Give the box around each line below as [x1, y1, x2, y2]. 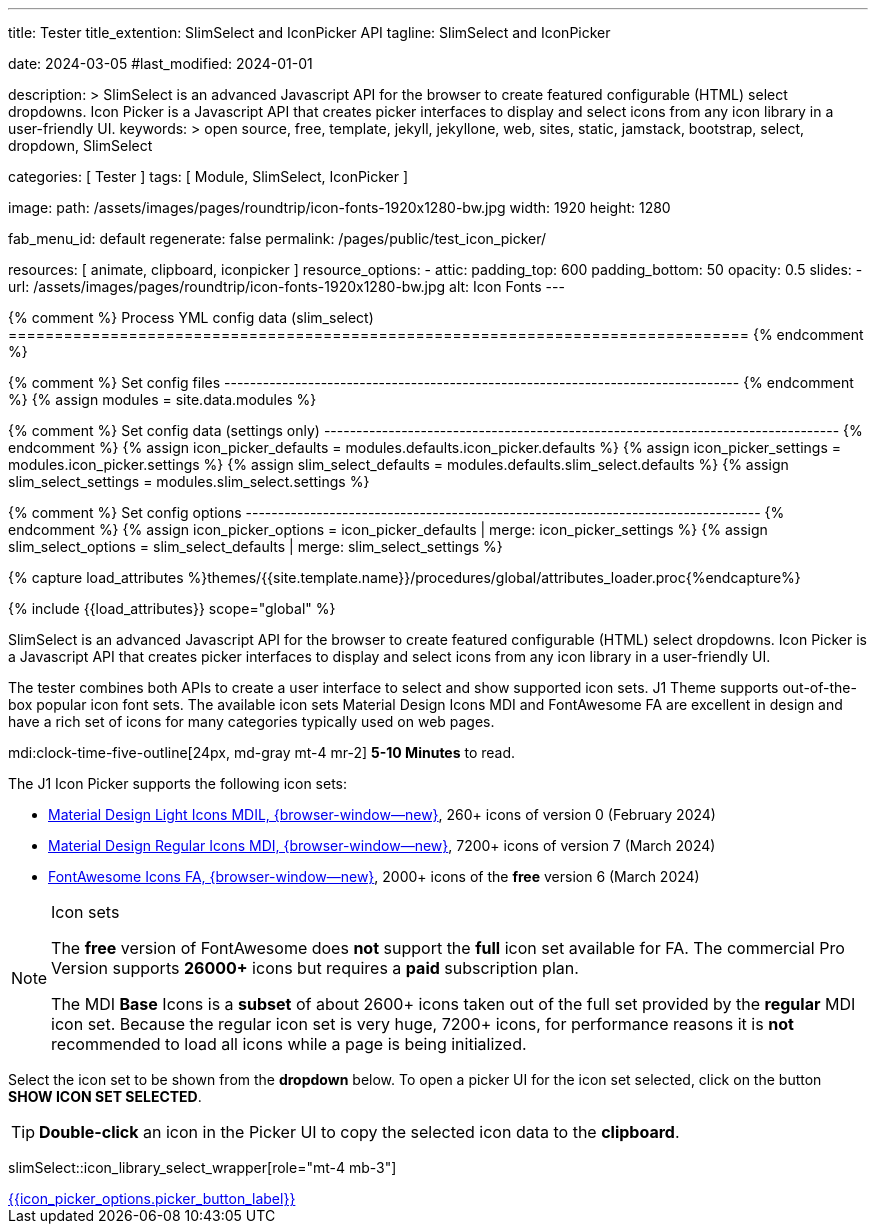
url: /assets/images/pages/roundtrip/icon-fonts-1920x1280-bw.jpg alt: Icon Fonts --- [8, 278, 565, 295]
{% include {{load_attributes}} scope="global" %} [8, 600, 336, 617]
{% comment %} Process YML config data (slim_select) [8, 309, 374, 326]
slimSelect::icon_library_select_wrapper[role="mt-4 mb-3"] [8, 1159, 397, 1176]
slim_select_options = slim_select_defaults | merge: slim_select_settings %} [8, 538, 503, 555]
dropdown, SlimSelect [8, 137, 153, 154]
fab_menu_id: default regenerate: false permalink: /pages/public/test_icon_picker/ [8, 230, 547, 247]
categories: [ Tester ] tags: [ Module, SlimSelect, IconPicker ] [8, 168, 409, 185]
